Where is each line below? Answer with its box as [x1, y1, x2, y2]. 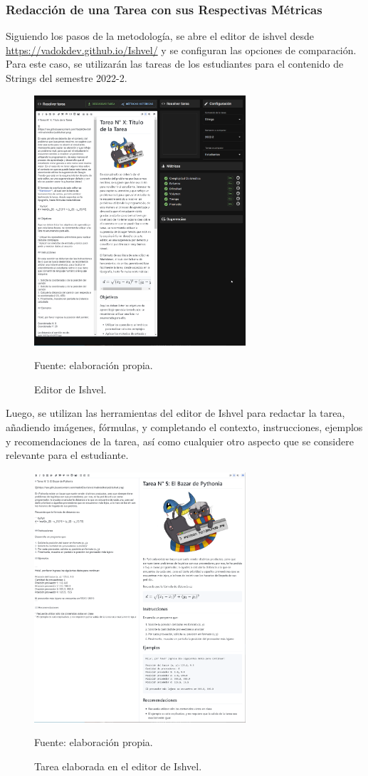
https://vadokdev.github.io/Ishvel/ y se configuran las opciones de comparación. [6, 42, 357, 57]
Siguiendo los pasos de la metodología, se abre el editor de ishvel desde [6, 29, 314, 43]
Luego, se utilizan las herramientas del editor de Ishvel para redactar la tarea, [6, 405, 345, 420]
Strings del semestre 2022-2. [6, 71, 127, 85]
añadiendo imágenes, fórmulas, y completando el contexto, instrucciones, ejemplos [6, 419, 363, 434]
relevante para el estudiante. [6, 448, 129, 462]
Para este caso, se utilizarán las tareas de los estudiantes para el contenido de [6, 56, 344, 71]
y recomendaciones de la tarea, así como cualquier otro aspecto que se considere [6, 433, 354, 448]
